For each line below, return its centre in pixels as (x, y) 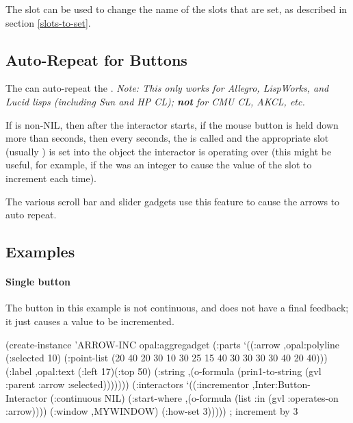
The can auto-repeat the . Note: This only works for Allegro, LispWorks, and (167, 88)
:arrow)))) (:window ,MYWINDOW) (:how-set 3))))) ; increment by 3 (152, 411)
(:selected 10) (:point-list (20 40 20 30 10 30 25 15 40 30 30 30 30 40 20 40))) (167, 358)
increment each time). (51, 178)
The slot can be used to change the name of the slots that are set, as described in (176, 9)
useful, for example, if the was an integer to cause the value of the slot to (159, 165)
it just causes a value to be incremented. (90, 321)
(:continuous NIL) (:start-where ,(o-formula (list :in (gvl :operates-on (194, 397)
